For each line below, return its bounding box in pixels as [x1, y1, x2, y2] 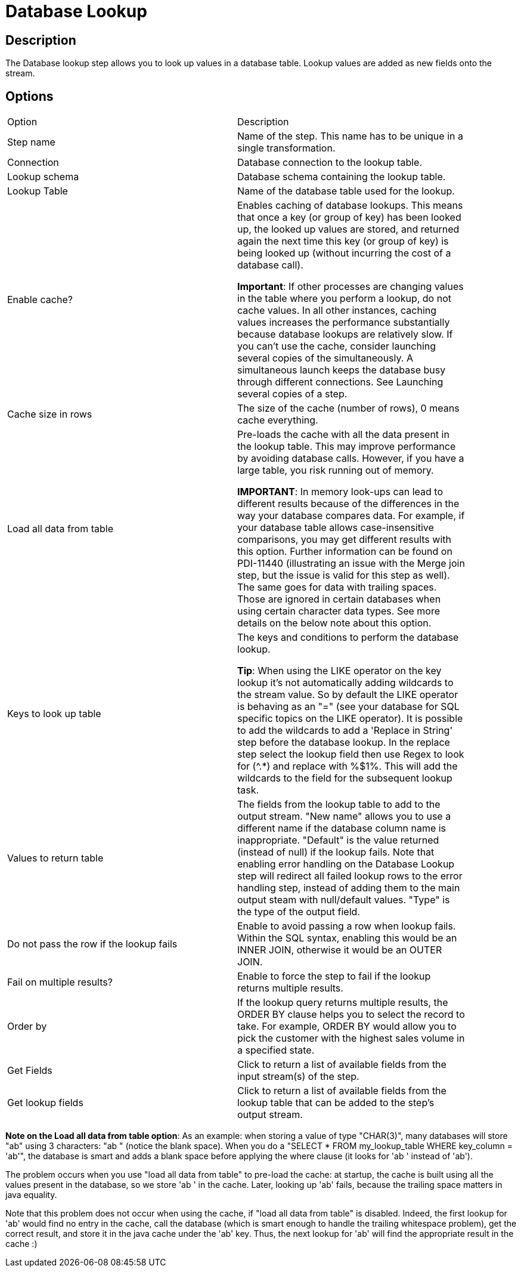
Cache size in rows [7, 408, 92, 421]
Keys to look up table [7, 708, 101, 720]
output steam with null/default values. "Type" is [237, 894, 450, 906]
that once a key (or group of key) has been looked [237, 211, 461, 224]
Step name [7, 136, 55, 149]
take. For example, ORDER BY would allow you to [237, 1020, 457, 1033]
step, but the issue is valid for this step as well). [237, 569, 450, 582]
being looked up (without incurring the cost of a [237, 247, 451, 260]
